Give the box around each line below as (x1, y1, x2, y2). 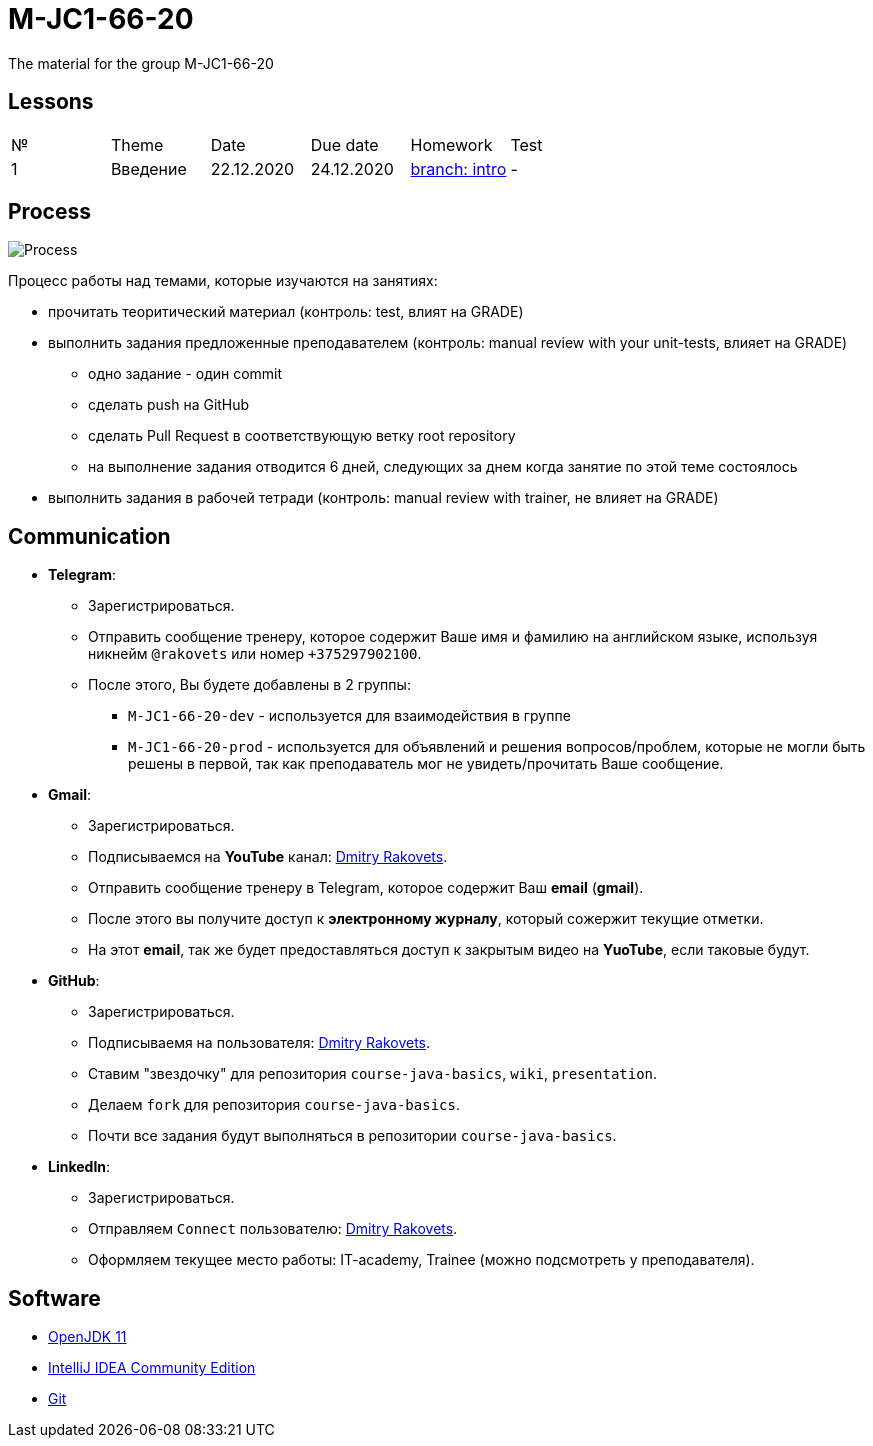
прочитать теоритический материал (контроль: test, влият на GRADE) (48, 303, 524, 321)
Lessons (8, 89, 94, 115)
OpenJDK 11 (48, 1328, 127, 1346)
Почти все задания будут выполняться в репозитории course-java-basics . (88, 1127, 617, 1145)
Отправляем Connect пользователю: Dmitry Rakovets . (88, 1220, 458, 1238)
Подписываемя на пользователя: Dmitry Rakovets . (88, 1034, 431, 1052)
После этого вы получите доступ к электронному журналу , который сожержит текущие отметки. (88, 910, 764, 928)
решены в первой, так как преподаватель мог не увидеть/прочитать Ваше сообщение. (128, 755, 724, 773)
